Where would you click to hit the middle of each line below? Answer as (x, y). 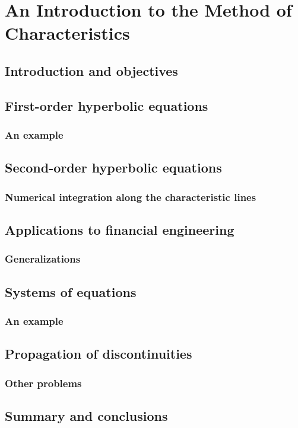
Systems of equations (71, 291)
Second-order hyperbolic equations (113, 167)
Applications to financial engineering (120, 229)
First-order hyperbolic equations (107, 105)
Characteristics (67, 33)
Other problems (43, 383)
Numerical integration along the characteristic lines (131, 197)
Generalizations (43, 259)
